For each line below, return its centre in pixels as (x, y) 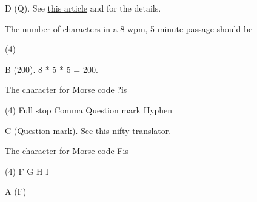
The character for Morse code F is (67, 151)
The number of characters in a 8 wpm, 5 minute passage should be (129, 28)
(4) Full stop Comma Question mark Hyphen (89, 109)
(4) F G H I (27, 171)
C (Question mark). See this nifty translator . (88, 130)
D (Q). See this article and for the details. (83, 8)
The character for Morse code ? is (66, 89)
